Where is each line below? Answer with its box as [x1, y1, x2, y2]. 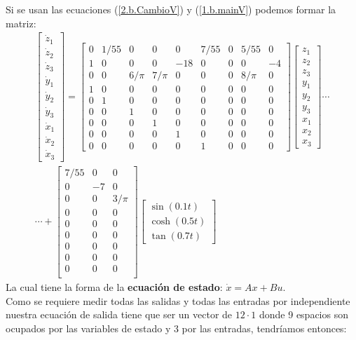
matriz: [6, 15, 36, 30]
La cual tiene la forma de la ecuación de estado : [6, 279, 223, 294]
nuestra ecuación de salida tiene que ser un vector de [6, 307, 233, 322]
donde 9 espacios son [259, 307, 348, 322]
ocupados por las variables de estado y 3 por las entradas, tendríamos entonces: [6, 320, 347, 335]
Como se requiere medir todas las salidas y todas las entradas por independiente [6, 293, 350, 308]
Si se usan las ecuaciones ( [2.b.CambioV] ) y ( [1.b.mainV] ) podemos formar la [6, 2, 336, 16]
